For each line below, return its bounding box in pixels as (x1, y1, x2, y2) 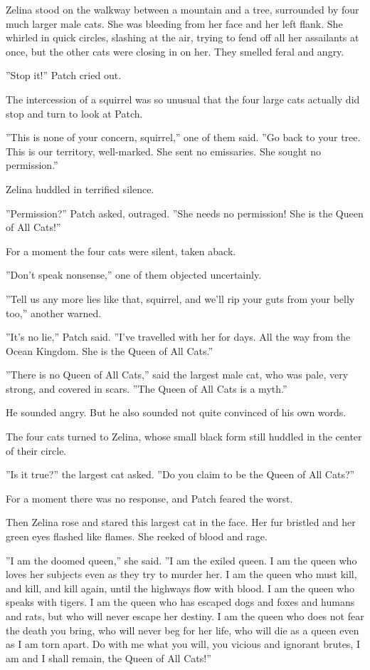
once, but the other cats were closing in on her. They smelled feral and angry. (6, 43, 344, 58)
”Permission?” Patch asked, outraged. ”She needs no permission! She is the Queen (6, 205, 364, 220)
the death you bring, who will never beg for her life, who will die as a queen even (6, 622, 359, 637)
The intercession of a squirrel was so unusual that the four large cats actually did (6, 91, 360, 106)
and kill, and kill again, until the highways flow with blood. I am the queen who (6, 580, 355, 595)
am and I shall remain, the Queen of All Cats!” (6, 650, 211, 665)
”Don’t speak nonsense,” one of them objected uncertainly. (6, 267, 262, 282)
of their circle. (6, 443, 67, 458)
